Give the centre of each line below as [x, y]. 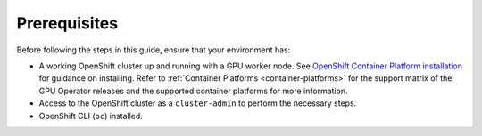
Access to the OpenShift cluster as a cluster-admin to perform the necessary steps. [198, 103]
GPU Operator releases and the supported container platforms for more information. [193, 91]
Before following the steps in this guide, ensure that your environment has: [154, 50]
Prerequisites [67, 23]
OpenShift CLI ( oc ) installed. [91, 116]
